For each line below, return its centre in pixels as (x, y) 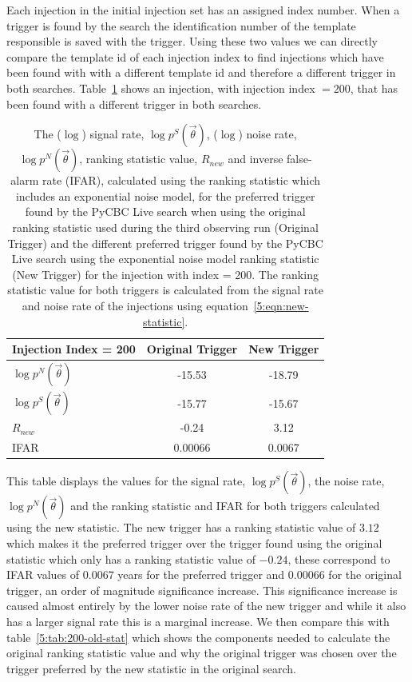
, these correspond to (339, 558)
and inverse (256, 159)
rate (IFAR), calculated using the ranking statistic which (181, 180)
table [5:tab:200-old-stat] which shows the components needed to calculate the (198, 637)
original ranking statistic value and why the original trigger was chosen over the (202, 653)
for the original (365, 574)
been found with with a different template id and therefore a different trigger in (201, 72)
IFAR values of (43, 574)
